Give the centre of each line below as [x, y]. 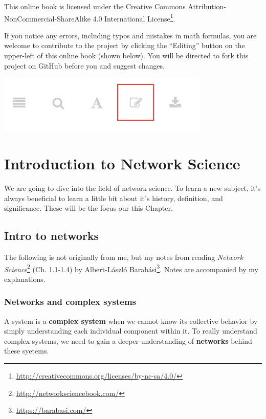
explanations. [25, 279]
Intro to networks [52, 236]
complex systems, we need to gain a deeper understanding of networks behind [128, 340]
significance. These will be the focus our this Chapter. [88, 208]
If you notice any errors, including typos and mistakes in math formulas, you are [130, 35]
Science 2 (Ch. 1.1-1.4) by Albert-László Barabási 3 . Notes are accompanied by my [131, 268]
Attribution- [207, 6]
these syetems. [27, 351]
